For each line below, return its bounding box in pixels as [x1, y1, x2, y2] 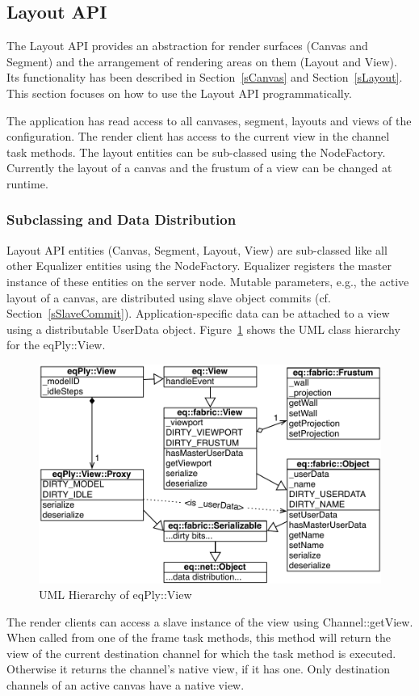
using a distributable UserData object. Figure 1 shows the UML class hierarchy [6, 320, 400, 337]
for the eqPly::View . [6, 336, 106, 353]
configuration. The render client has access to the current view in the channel [6, 128, 390, 145]
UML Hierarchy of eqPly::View [39, 586, 192, 603]
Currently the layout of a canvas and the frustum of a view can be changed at [6, 159, 392, 176]
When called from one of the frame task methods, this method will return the [6, 629, 391, 646]
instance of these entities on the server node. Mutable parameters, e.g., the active [6, 272, 409, 289]
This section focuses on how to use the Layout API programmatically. [6, 84, 352, 101]
